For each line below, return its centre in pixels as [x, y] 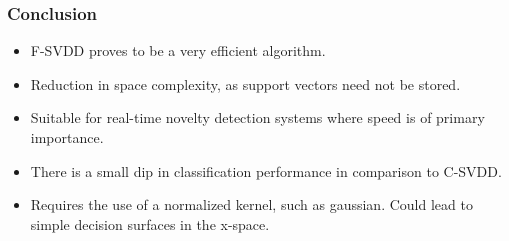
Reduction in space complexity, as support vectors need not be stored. [245, 83]
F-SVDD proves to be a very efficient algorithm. [178, 50]
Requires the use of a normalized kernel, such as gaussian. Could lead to [251, 204]
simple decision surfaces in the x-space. [150, 223]
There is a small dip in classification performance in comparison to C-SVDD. [266, 170]
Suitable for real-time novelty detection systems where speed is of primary [257, 117]
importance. [67, 137]
